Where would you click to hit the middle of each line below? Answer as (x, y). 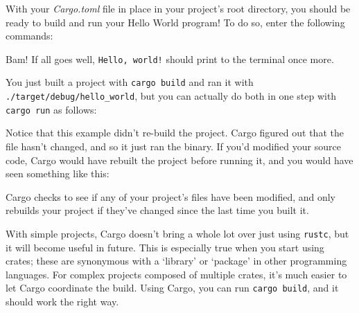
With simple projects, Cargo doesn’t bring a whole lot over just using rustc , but (177, 233)
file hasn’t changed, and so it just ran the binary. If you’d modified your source (173, 146)
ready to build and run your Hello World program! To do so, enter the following (175, 22)
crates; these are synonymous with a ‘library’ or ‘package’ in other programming (176, 261)
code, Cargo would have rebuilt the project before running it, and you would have (179, 160)
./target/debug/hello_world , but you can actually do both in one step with (171, 96)
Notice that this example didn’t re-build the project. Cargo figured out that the (175, 133)
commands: (29, 36)
